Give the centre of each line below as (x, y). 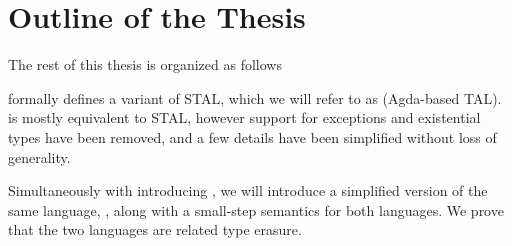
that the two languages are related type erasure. (155, 229)
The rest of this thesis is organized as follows (145, 64)
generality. (39, 156)
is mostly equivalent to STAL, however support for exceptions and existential (244, 117)
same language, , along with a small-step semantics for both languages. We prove (256, 209)
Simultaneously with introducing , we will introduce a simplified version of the (248, 190)
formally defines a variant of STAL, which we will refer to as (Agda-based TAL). (255, 97)
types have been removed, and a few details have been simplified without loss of (252, 136)
